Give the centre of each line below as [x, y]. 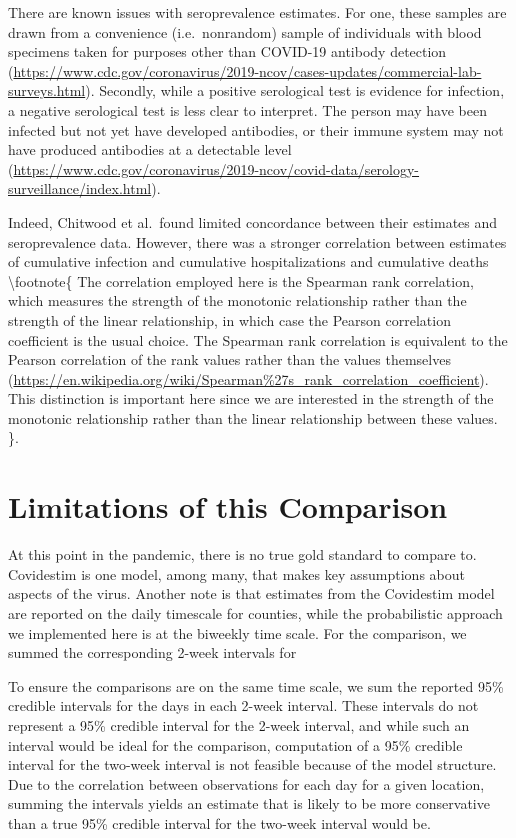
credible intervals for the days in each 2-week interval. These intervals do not [243, 705]
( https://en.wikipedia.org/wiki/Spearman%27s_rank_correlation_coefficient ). [248, 378]
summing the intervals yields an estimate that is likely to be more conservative [249, 803]
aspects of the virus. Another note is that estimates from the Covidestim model [251, 593]
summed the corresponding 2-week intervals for [152, 652]
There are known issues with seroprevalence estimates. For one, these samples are [257, 12]
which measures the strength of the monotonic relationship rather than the [237, 300]
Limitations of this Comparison [228, 506]
